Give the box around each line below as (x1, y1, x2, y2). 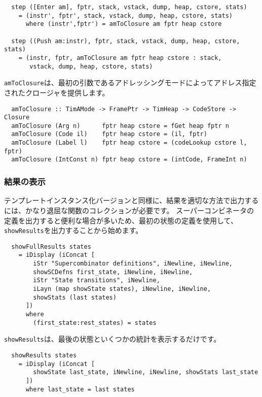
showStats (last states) (33, 293, 117, 301)
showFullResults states (11, 243, 91, 250)
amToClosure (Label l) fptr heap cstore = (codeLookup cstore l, (11, 139, 247, 147)
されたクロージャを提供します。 (4, 87, 109, 97)
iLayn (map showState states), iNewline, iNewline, (33, 285, 211, 293)
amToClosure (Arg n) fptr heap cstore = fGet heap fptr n (11, 122, 229, 129)
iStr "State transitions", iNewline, (33, 277, 160, 284)
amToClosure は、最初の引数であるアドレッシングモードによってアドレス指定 (4, 77, 256, 88)
